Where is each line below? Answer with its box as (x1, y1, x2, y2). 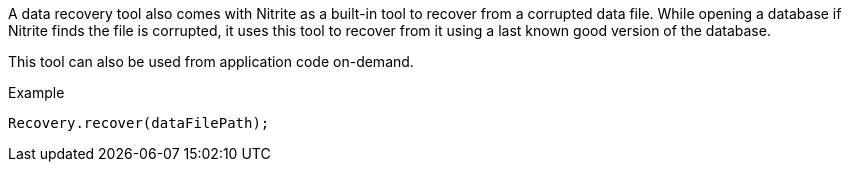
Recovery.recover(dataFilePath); (8, 115, 270, 131)
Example (8, 84, 65, 101)
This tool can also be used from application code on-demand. (8, 53, 414, 70)
